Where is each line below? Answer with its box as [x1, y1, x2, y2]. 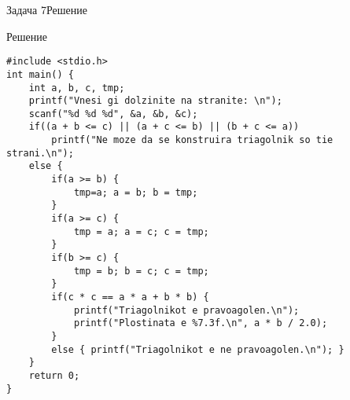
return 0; [28, 369, 80, 381]
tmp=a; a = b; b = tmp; [73, 186, 198, 198]
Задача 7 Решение [6, 2, 87, 17]
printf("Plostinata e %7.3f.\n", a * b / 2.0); [73, 317, 328, 329]
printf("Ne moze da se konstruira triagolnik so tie [51, 134, 333, 146]
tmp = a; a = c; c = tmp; [73, 226, 209, 237]
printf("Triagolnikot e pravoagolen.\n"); [73, 304, 300, 316]
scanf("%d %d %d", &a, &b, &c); [28, 108, 198, 119]
